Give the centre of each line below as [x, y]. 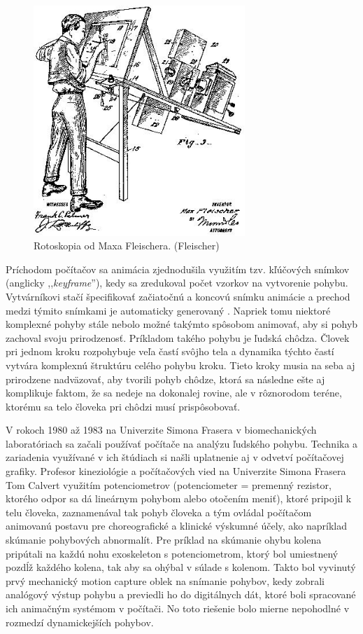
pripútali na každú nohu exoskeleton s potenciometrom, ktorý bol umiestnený [172, 553]
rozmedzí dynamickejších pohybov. [80, 622]
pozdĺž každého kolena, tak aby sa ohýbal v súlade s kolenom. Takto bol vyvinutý [181, 567]
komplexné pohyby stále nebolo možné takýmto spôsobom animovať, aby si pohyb [182, 324]
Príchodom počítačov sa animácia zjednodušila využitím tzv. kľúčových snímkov [178, 269]
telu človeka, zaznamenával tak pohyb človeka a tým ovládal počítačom [159, 512]
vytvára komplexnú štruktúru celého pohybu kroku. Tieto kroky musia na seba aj [180, 365]
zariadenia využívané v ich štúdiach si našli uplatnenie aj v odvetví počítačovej [175, 457]
